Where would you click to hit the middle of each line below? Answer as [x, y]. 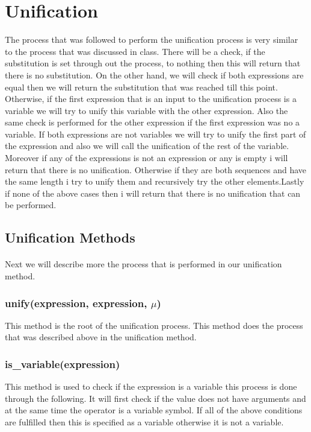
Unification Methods [70, 237]
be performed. [31, 205]
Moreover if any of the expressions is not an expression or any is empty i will [146, 158]
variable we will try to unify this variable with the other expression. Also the [146, 110]
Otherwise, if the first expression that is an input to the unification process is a [151, 99]
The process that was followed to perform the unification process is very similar [152, 40]
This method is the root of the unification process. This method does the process [154, 325]
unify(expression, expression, [76, 303]
